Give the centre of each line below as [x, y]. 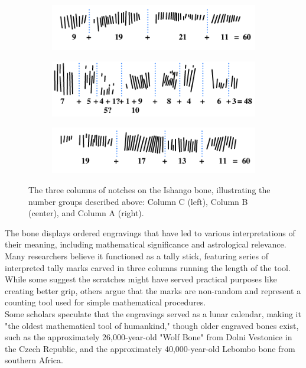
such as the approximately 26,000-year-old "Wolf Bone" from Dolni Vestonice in [149, 337]
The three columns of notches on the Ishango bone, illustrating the [149, 189]
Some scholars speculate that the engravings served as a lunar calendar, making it [153, 313]
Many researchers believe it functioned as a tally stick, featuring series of [136, 255]
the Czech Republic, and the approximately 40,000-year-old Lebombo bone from [150, 348]
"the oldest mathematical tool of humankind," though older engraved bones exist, [152, 325]
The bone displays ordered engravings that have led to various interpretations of [150, 232]
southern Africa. [34, 360]
